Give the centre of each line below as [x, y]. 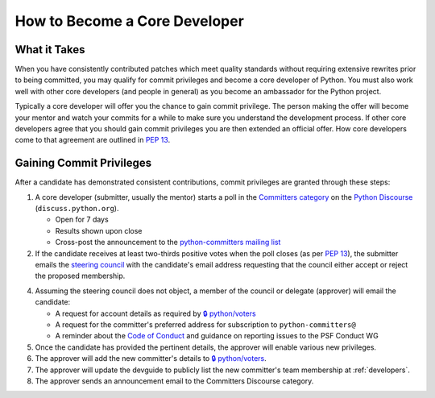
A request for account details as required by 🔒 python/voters [156, 313]
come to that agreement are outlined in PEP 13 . [93, 140]
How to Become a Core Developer [130, 21]
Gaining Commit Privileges [83, 163]
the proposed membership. [80, 276]
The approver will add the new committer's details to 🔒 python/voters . [151, 359]
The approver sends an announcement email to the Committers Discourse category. [174, 381]
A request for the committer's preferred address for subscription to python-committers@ [205, 325]
